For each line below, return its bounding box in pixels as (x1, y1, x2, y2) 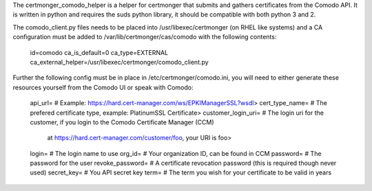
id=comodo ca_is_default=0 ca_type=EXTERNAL (30, 48, 169, 56)
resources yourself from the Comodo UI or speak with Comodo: (12, 83, 194, 91)
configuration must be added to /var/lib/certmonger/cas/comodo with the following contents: (12, 33, 277, 41)
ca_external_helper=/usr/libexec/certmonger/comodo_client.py (30, 58, 209, 66)
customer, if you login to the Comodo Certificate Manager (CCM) (30, 117, 214, 126)
